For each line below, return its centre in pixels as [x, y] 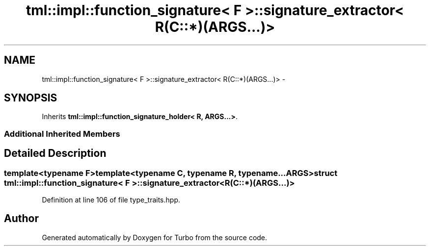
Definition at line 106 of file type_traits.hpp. [111, 200]
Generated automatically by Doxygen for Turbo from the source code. [155, 237]
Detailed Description [55, 153]
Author [21, 219]
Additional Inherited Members [62, 134]
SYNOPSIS [31, 98]
